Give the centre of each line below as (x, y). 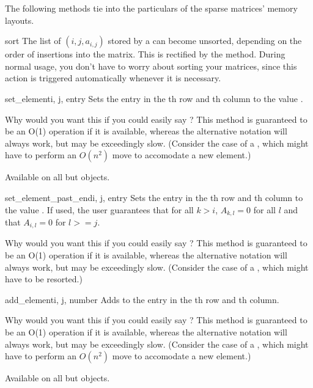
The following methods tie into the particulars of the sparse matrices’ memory (151, 8)
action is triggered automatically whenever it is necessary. (113, 78)
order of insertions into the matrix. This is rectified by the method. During (145, 54)
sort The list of (33, 41)
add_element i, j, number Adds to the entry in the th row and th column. (142, 299)
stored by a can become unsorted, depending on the (205, 41)
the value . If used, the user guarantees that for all (99, 209)
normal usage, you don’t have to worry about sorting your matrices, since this (151, 66)
